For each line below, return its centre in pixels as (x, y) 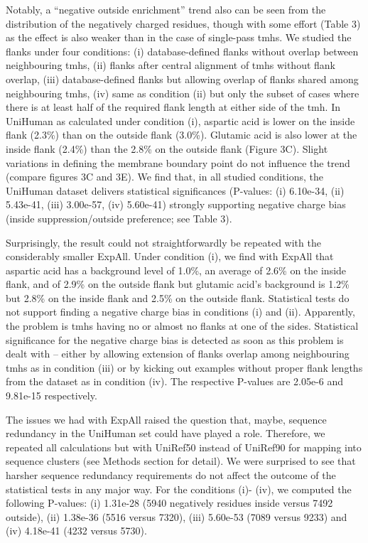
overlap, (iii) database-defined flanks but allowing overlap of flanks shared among (182, 79)
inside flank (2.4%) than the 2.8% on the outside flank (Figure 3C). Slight (167, 148)
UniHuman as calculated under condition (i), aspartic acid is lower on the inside (180, 120)
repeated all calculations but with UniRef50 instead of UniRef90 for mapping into (184, 447)
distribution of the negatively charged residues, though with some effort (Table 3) (183, 23)
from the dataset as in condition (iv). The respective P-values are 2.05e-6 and (175, 381)
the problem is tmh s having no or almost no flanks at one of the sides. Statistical (182, 326)
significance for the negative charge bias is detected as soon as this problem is (175, 339)
